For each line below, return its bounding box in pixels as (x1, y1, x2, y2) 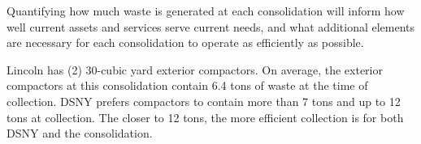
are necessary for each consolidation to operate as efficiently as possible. (7, 34, 364, 51)
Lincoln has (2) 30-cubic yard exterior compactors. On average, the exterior (7, 61, 383, 78)
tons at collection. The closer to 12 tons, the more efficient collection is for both (7, 108, 404, 125)
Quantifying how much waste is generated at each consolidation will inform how (7, 2, 405, 19)
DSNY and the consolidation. (7, 125, 153, 142)
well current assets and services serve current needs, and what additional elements (7, 18, 415, 35)
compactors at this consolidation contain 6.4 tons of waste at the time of (7, 77, 368, 94)
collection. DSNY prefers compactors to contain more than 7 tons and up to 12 (7, 92, 401, 109)
